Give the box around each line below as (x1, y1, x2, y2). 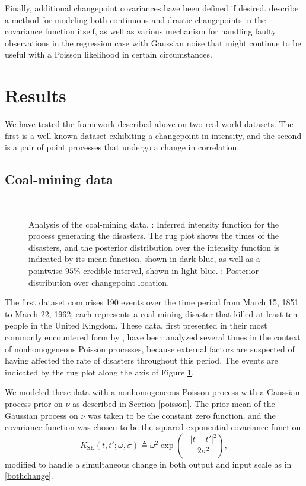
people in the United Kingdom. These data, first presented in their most (5, 319, 267, 332)
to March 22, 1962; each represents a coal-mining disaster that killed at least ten (5, 307, 298, 320)
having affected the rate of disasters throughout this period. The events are (5, 354, 278, 367)
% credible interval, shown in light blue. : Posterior (73, 264, 259, 277)
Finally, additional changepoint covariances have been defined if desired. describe (5, 2, 299, 14)
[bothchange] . (5, 469, 53, 482)
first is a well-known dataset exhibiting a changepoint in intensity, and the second (5, 129, 302, 141)
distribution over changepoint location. (28, 276, 170, 288)
